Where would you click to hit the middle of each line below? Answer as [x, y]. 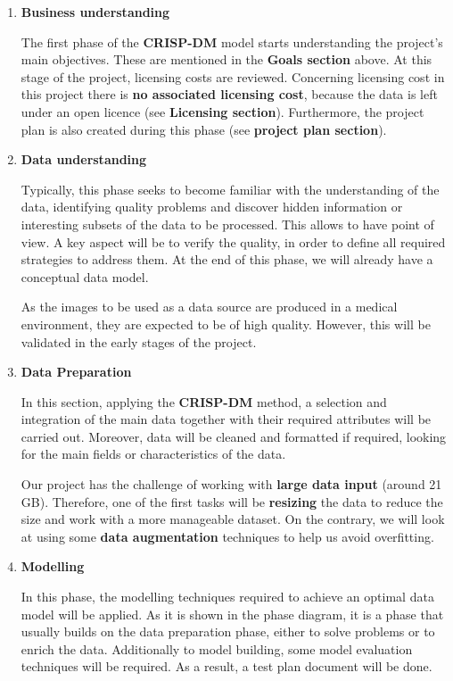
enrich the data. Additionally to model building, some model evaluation [217, 648]
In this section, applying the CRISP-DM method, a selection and [204, 401]
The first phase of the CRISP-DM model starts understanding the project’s [232, 42]
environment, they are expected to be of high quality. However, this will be [226, 324]
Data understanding [84, 159]
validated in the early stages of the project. [139, 341]
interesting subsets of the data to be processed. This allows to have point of [227, 224]
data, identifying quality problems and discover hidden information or [212, 207]
